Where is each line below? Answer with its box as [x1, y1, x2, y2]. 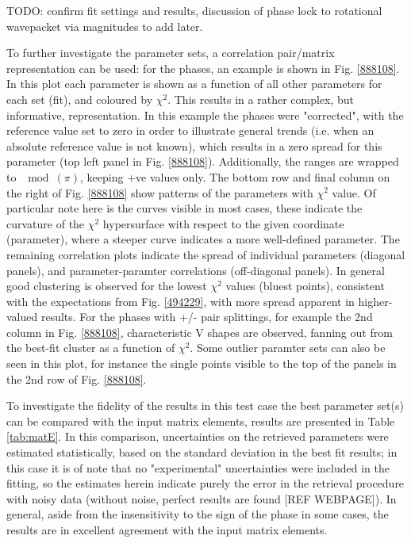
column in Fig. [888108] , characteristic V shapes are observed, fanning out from [6, 323, 393, 340]
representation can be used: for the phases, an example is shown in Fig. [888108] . [6, 59, 400, 76]
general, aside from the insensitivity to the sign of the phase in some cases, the [6, 506, 389, 522]
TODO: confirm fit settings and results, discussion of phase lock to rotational [6, 2, 382, 18]
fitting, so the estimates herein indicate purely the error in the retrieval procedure [6, 475, 405, 491]
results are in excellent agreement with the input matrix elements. [6, 522, 328, 537]
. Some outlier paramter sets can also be [190, 339, 386, 356]
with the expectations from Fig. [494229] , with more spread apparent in [6, 293, 355, 309]
